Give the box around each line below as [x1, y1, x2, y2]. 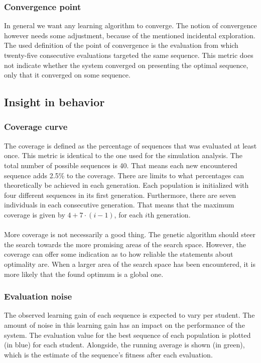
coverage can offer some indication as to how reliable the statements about [4, 249, 233, 259]
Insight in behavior [4, 94, 105, 110]
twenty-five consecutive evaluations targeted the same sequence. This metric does [4, 50, 253, 60]
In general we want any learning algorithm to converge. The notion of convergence [4, 20, 257, 31]
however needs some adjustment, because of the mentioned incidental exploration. [4, 30, 255, 40]
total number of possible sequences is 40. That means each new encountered [4, 160, 237, 170]
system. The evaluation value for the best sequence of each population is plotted [4, 329, 251, 340]
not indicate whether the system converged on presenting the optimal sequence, [4, 59, 248, 70]
